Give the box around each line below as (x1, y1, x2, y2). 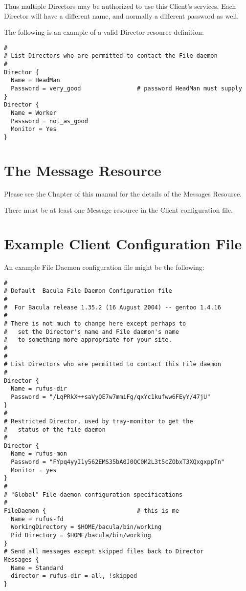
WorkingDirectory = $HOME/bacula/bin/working (11, 524, 162, 531)
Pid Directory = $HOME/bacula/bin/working (11, 532, 151, 539)
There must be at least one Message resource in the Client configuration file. (4, 205, 233, 215)
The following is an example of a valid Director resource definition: (4, 27, 204, 37)
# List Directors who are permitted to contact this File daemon (4, 361, 221, 368)
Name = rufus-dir (11, 385, 67, 393)
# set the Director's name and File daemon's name (4, 328, 179, 335)
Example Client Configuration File (4, 234, 242, 254)
